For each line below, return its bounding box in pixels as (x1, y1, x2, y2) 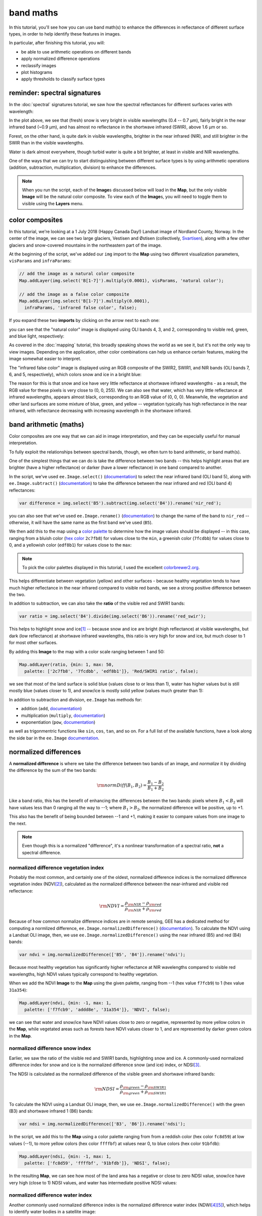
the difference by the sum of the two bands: (9, 768, 97, 773)
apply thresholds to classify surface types (21, 76, 105, 82)
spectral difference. (22, 849, 62, 856)
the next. (9, 820, 27, 826)
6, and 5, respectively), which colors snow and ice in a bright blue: (9, 372, 142, 377)
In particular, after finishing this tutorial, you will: (9, 40, 105, 46)
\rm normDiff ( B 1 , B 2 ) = (97, 783, 147, 789)
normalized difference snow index (9, 1045, 91, 1052)
